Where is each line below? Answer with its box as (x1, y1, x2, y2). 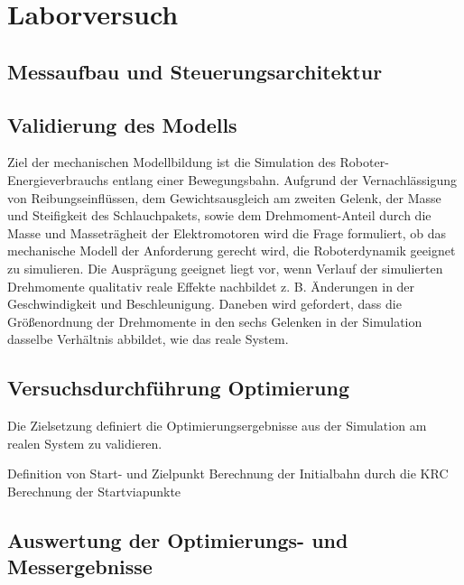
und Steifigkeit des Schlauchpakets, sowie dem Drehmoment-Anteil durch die (7, 206, 432, 225)
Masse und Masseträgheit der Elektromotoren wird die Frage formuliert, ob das (7, 223, 447, 242)
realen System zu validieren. (7, 433, 162, 452)
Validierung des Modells (7, 110, 237, 138)
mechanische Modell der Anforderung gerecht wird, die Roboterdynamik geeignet (7, 241, 456, 260)
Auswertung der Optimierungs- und (7, 525, 348, 553)
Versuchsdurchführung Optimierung (7, 374, 350, 402)
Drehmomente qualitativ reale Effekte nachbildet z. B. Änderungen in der (7, 276, 415, 295)
